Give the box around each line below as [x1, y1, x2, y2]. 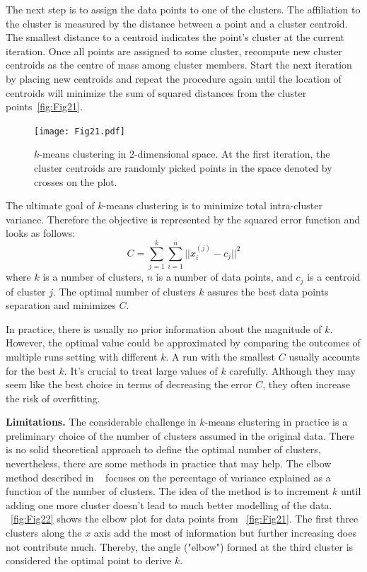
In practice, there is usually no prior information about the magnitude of [6, 321, 322, 336]
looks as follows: [6, 226, 76, 240]
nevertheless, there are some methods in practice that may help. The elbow [6, 456, 332, 471]
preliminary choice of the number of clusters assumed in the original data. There [6, 428, 355, 443]
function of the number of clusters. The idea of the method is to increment [6, 484, 330, 498]
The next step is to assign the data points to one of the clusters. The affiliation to [6, 2, 361, 16]
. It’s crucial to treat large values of [64, 363, 218, 378]
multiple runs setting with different [6, 349, 158, 363]
